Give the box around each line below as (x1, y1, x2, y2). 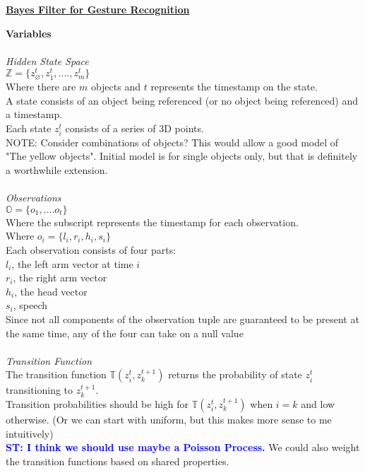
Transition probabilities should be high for (6, 396, 189, 411)
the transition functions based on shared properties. (6, 453, 229, 468)
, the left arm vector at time (11, 256, 133, 271)
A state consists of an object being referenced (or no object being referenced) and (6, 93, 359, 107)
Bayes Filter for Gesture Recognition (6, 2, 190, 16)
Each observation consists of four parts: (6, 243, 176, 257)
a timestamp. (6, 107, 63, 122)
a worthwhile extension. (6, 163, 108, 177)
